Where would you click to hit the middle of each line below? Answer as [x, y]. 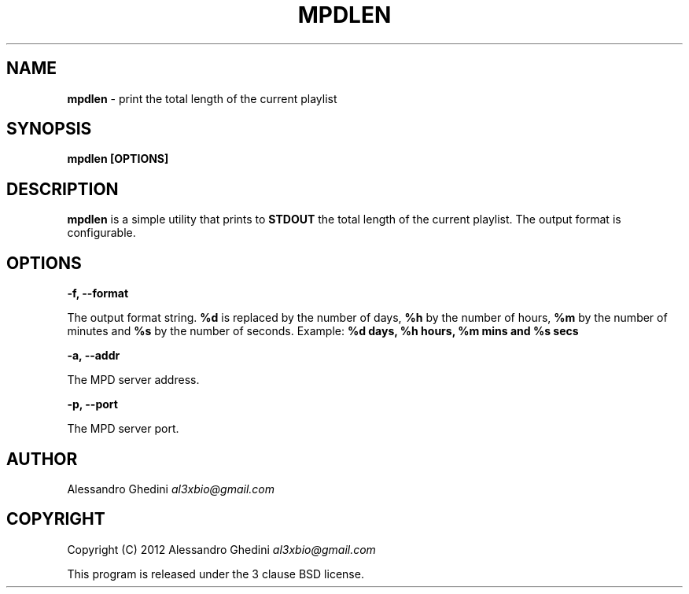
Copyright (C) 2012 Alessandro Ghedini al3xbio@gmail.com [221, 549]
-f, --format [98, 293]
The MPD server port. [123, 429]
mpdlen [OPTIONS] [118, 159]
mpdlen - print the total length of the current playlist [202, 98]
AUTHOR [42, 459]
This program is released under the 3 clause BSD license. [216, 574]
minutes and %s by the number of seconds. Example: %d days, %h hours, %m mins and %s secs [323, 331]
